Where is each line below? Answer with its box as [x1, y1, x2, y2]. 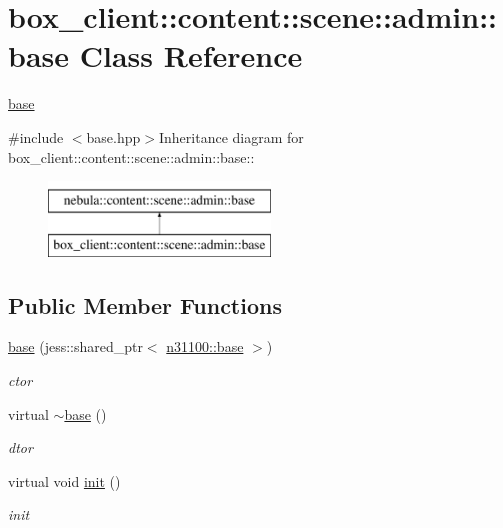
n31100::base [166, 336, 244, 357]
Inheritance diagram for [158, 126, 304, 147]
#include [8, 126, 64, 147]
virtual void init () [8, 470, 121, 491]
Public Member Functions [8, 289, 282, 320]
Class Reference [79, 35, 303, 76]
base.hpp [86, 126, 141, 147]
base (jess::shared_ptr [8, 336, 143, 357]
